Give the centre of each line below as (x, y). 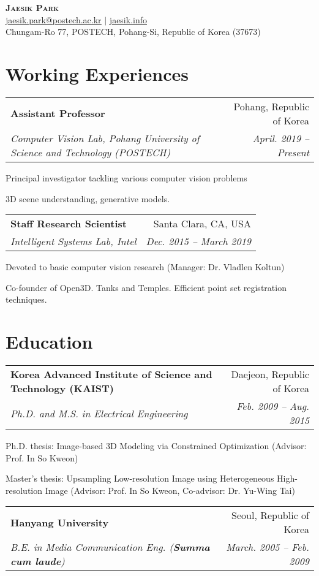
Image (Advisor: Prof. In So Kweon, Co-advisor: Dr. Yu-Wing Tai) (170, 490)
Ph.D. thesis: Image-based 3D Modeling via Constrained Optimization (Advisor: (156, 445)
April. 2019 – (281, 138)
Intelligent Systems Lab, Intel (73, 241)
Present (293, 152)
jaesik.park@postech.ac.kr (54, 19)
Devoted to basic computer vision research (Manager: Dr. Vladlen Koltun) (145, 267)
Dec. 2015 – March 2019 (199, 241)
